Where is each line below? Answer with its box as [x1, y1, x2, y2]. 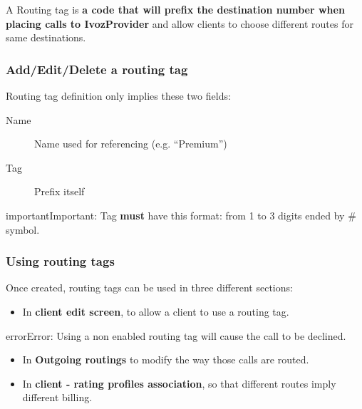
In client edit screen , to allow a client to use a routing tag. [22, 304, 289, 319]
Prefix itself [34, 184, 85, 199]
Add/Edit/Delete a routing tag [6, 60, 188, 78]
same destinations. [6, 30, 86, 45]
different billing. [22, 390, 93, 405]
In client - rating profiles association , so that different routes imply [22, 376, 336, 390]
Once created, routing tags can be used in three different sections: [6, 280, 293, 295]
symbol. [6, 222, 40, 237]
